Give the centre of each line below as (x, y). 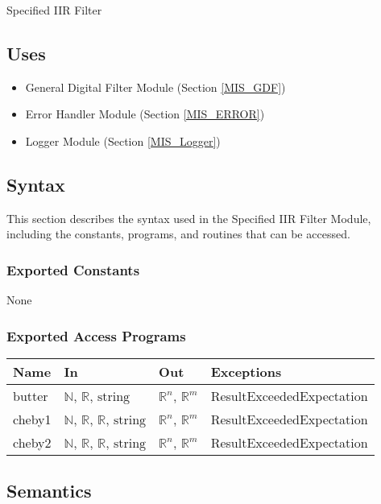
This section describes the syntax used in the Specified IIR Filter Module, (189, 218)
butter (31, 396)
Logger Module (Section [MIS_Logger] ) (123, 140)
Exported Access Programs (96, 335)
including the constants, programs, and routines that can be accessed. (178, 234)
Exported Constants (73, 269)
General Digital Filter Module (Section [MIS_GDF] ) (155, 87)
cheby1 (32, 419)
